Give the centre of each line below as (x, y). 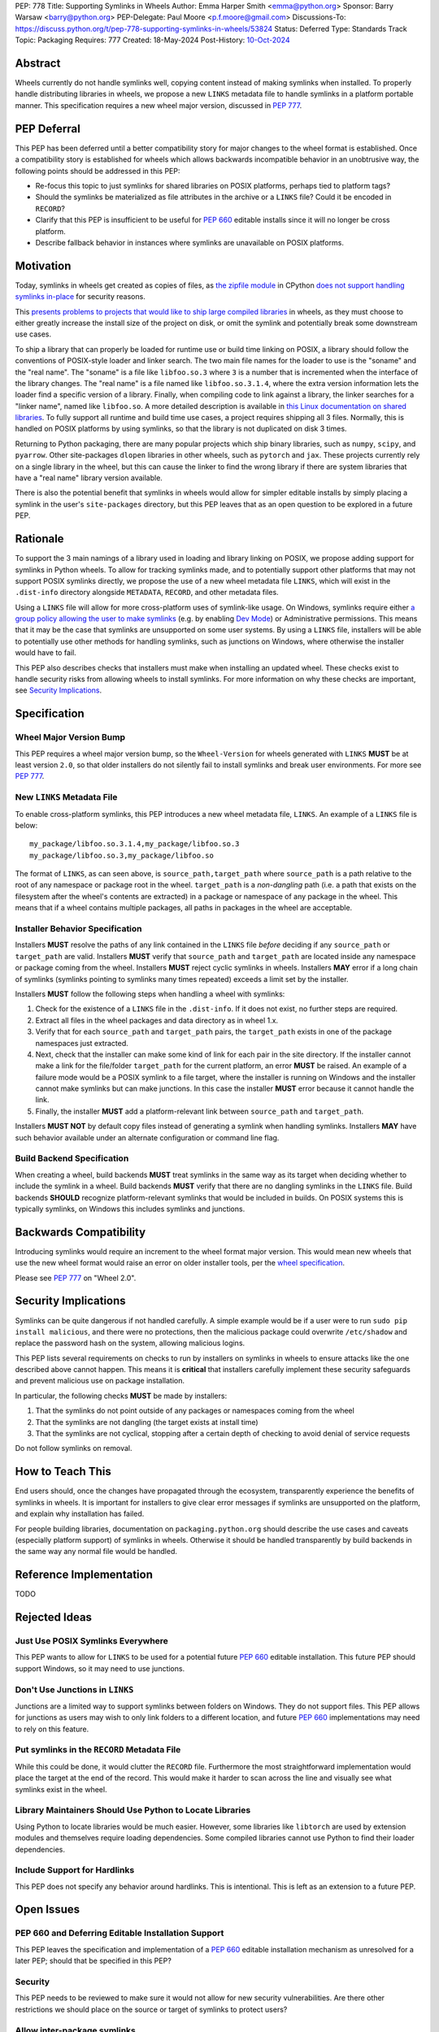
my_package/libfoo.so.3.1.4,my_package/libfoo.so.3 (135, 844)
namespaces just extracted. (82, 1043)
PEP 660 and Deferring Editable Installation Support (120, 1933)
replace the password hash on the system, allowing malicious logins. (130, 1343)
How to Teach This (63, 1472)
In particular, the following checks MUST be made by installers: (121, 1396)
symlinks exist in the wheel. (61, 1789)
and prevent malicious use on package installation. (100, 1381)
